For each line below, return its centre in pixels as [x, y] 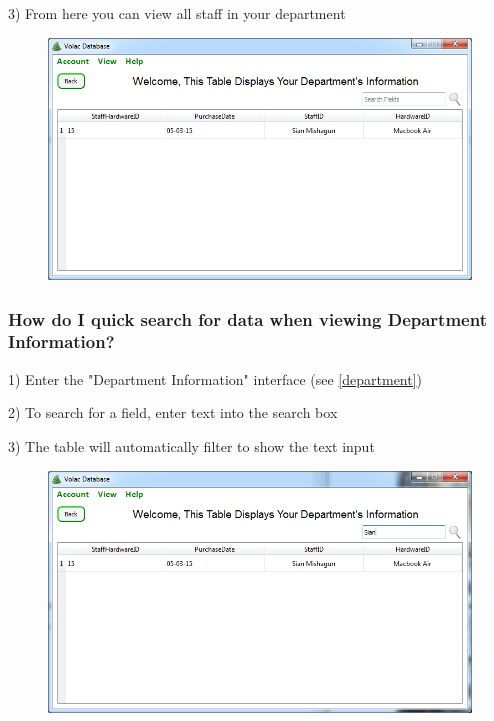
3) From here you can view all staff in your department [177, 13]
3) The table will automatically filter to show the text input [191, 445]
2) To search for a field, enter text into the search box [173, 412]
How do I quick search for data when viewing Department [247, 318]
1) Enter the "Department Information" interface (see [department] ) [215, 378]
